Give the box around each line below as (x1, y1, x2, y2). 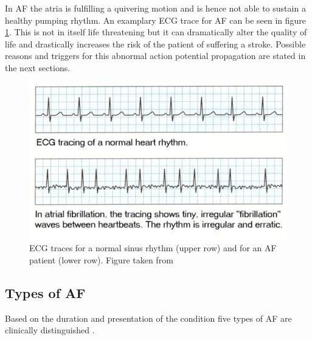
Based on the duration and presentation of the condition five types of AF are (5, 311, 292, 324)
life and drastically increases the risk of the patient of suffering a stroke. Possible (5, 37, 306, 50)
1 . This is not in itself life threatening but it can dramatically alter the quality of (5, 26, 307, 38)
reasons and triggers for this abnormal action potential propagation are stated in (5, 49, 306, 62)
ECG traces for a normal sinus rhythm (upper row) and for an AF (29, 241, 277, 254)
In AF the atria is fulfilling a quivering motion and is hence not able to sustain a (5, 2, 306, 14)
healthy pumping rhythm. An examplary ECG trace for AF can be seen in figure (5, 13, 307, 26)
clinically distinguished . (5, 324, 95, 336)
